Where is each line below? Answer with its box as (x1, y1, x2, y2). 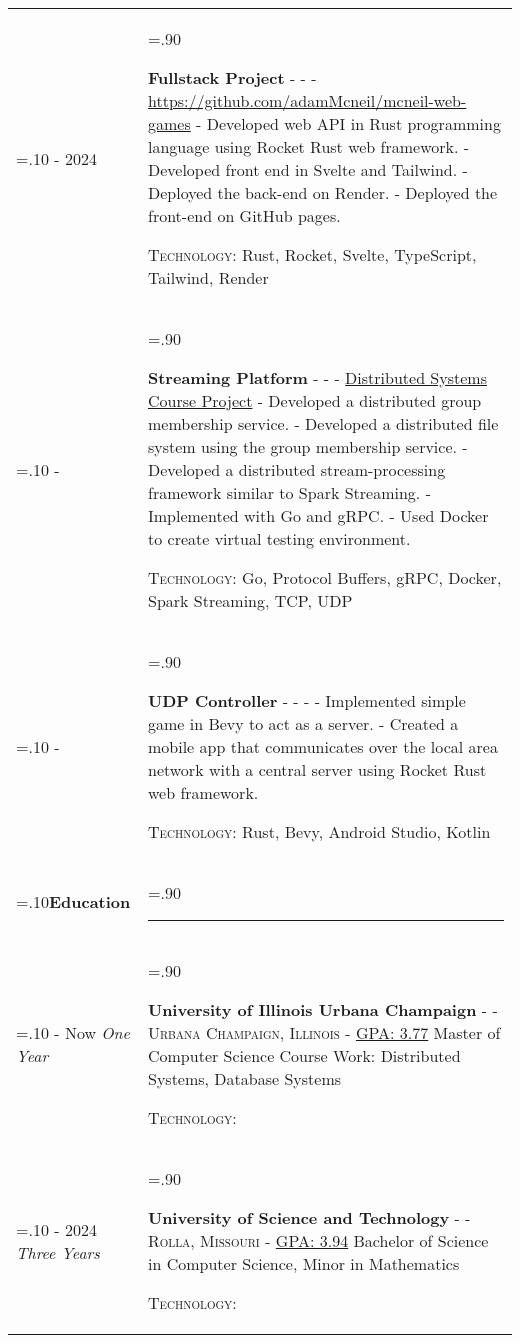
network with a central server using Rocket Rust (147, 758, 487, 781)
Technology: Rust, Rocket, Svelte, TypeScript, (147, 243, 477, 266)
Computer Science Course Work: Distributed (147, 1044, 461, 1067)
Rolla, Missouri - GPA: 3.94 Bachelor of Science (147, 1229, 489, 1252)
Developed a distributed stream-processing (147, 458, 446, 481)
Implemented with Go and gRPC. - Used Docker (147, 504, 489, 527)
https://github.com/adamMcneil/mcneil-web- (147, 89, 467, 112)
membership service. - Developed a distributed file (147, 412, 499, 435)
